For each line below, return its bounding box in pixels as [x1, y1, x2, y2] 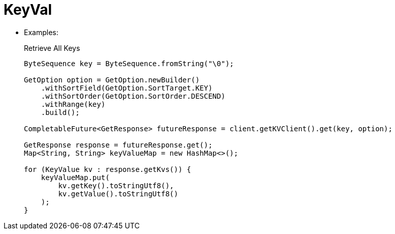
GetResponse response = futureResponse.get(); [24, 140, 212, 149]
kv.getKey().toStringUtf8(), [58, 181, 174, 190]
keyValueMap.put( [41, 173, 110, 182]
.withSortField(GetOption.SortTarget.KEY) [41, 83, 212, 92]
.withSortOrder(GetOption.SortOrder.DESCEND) [41, 92, 226, 100]
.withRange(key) [41, 100, 106, 108]
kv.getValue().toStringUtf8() [58, 189, 178, 198]
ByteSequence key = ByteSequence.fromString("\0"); [24, 59, 234, 68]
